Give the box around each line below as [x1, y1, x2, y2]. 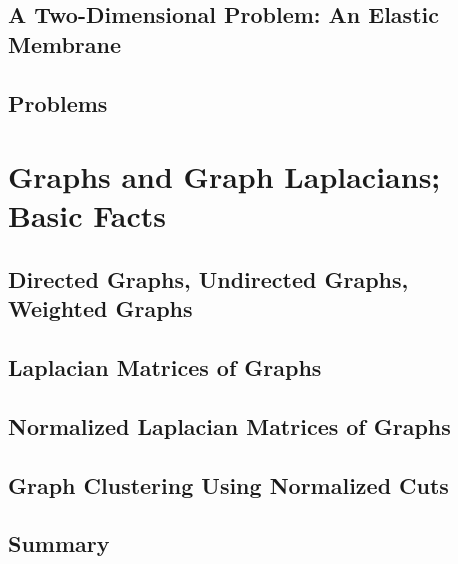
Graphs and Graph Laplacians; [8, 156, 441, 197]
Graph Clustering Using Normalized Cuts [8, 469, 449, 500]
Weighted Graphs [8, 293, 193, 324]
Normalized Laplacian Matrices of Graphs [8, 410, 451, 441]
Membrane [8, 28, 122, 59]
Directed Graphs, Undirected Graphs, [8, 263, 409, 294]
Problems [8, 87, 108, 118]
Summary [8, 528, 110, 559]
